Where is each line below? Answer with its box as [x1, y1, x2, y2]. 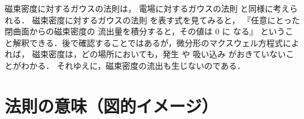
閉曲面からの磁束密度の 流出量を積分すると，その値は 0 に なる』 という [5, 25, 285, 37]
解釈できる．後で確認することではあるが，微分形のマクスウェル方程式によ [12, 36, 300, 48]
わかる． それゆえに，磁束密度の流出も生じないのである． [21, 59, 245, 71]
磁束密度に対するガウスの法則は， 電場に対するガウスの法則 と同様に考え [5, 2, 290, 14]
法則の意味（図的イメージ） [5, 93, 218, 117]
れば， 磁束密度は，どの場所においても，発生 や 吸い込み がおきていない [5, 48, 286, 60]
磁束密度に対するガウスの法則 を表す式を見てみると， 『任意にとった [32, 13, 300, 26]
